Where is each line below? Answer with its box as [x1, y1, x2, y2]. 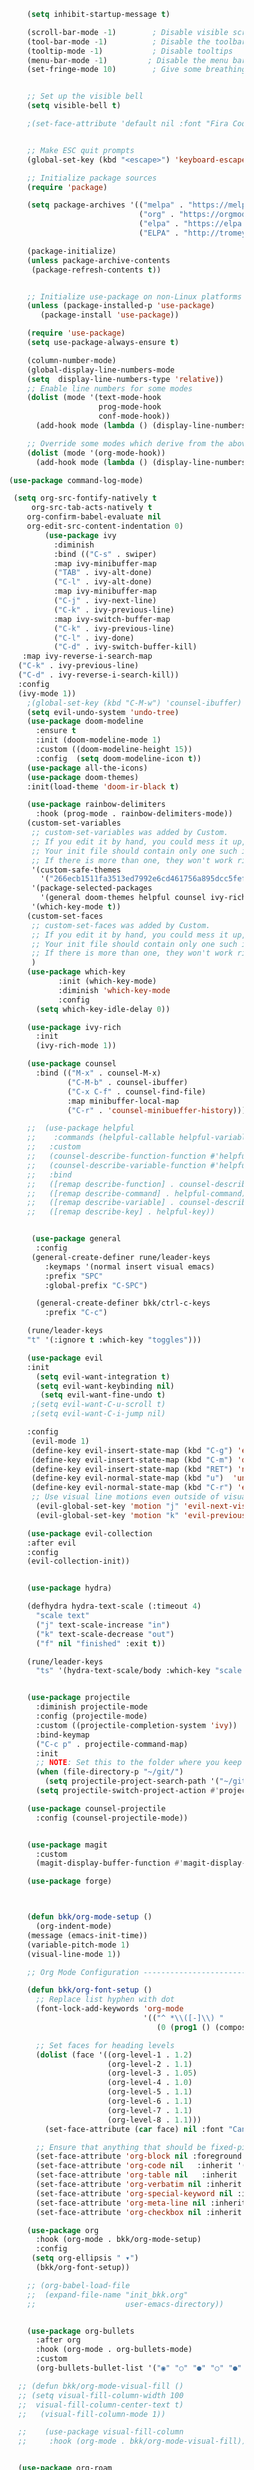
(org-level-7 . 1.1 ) [107, 2105, 193, 2115]
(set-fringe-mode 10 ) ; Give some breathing [26, 65, 247, 75]
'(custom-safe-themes [31, 865, 121, 875]
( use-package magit [26, 1840, 108, 1850]
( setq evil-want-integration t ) [35, 1371, 171, 1382]
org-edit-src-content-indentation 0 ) [26, 521, 185, 531]
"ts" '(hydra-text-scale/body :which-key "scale [35, 1666, 243, 1676]
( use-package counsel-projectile [26, 1803, 166, 1814]
